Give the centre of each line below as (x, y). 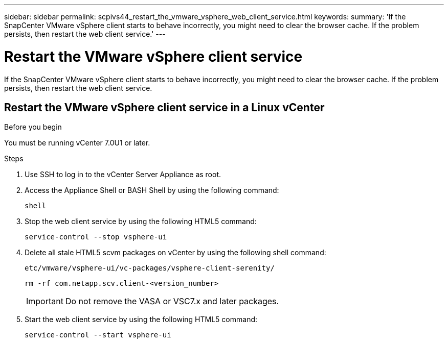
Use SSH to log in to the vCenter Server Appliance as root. (123, 175)
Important (45, 301)
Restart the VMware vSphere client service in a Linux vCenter (164, 107)
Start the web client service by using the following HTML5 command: (141, 320)
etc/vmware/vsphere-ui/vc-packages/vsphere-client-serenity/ (150, 268)
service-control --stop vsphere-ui (96, 237)
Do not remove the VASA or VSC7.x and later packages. (172, 301)
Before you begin (33, 127)
